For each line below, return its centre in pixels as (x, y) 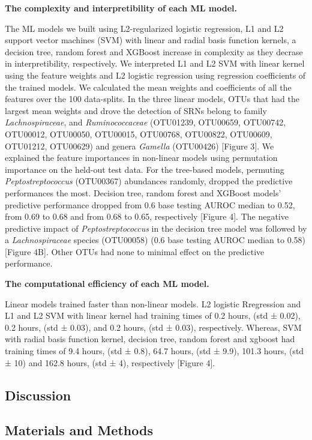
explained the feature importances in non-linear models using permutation (141, 158)
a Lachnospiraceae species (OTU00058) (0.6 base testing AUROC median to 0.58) (155, 240)
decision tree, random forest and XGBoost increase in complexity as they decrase (154, 51)
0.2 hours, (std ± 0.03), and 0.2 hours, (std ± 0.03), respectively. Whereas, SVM (153, 327)
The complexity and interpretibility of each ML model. (121, 8)
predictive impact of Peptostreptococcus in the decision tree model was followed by (156, 228)
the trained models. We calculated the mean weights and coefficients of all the (148, 87)
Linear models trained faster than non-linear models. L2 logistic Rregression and (153, 303)
